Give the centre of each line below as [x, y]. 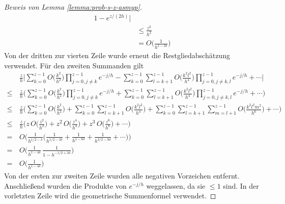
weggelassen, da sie [176, 185]
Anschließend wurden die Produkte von [65, 185]
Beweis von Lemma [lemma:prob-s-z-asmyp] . [73, 7]
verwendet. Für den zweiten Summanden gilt [74, 65]
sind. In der [241, 185]
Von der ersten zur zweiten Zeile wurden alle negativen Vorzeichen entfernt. [122, 176]
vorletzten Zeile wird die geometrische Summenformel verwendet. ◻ [110, 196]
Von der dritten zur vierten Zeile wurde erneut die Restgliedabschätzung [117, 55]
